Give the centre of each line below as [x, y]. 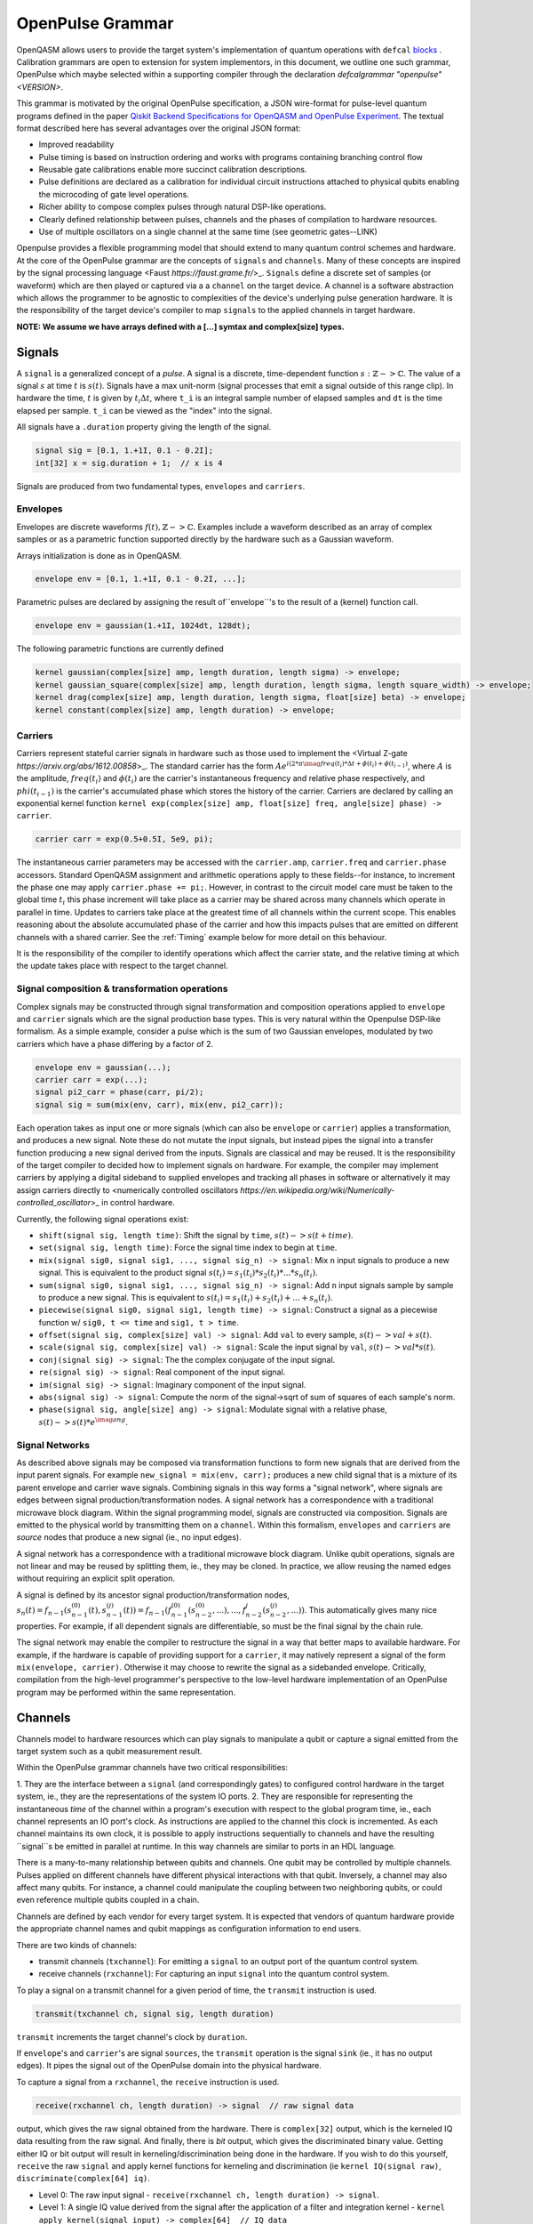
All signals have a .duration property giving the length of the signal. [144, 427]
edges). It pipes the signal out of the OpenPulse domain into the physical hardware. [169, 2066]
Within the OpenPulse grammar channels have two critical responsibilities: [152, 1768]
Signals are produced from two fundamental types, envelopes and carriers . [161, 486]
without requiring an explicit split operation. [95, 1578]
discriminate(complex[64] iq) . [84, 2179]
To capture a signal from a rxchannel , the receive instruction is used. [148, 2082]
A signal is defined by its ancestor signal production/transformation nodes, [153, 1595]
